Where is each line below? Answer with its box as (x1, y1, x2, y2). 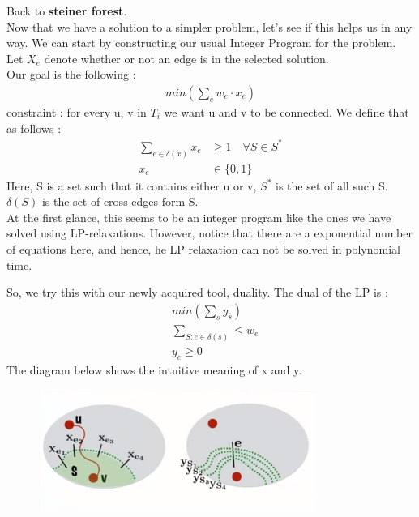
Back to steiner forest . (6, 2, 127, 19)
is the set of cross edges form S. (41, 193, 199, 210)
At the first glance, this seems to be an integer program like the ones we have (6, 208, 391, 225)
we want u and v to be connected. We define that (164, 104, 409, 120)
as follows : (6, 119, 62, 136)
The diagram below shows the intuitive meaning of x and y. (6, 361, 302, 378)
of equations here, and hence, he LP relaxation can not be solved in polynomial (6, 240, 400, 257)
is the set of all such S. (276, 177, 388, 194)
